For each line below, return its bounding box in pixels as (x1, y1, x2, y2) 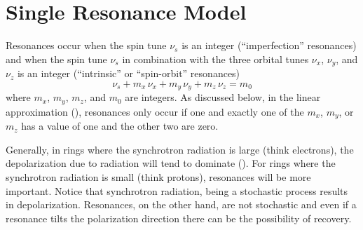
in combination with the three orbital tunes (122, 51, 309, 66)
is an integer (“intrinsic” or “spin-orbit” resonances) (17, 66, 240, 81)
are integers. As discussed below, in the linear (125, 90, 321, 104)
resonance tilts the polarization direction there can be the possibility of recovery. (6, 210, 352, 225)
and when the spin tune (6, 51, 107, 66)
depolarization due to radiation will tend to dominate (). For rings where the (6, 156, 336, 170)
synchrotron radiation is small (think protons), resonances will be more (6, 169, 311, 184)
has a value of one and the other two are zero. (21, 119, 219, 133)
